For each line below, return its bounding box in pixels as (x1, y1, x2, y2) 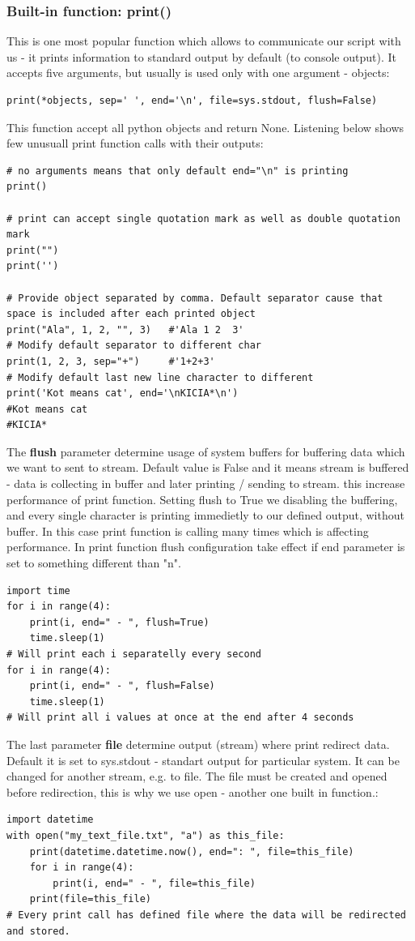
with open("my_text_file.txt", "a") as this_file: (6, 829, 285, 841)
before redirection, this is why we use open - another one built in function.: (6, 783, 379, 800)
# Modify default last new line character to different (6, 371, 314, 383)
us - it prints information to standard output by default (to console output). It (6, 48, 396, 65)
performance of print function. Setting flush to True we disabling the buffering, (6, 490, 398, 507)
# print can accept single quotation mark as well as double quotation (6, 212, 400, 225)
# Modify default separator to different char (6, 340, 261, 352)
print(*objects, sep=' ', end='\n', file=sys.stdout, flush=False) (6, 95, 378, 106)
